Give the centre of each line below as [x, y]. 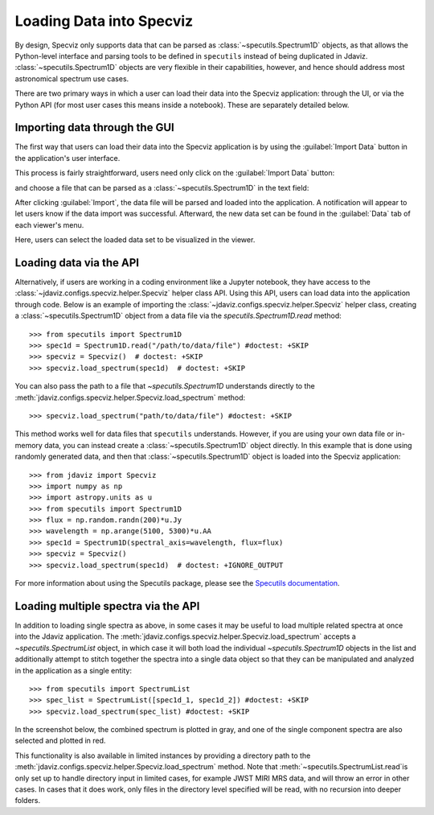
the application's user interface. [68, 158]
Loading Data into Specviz [104, 21]
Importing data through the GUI [94, 128]
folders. [27, 801]
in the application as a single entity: [74, 670]
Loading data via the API [77, 263]
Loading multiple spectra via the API [107, 606]
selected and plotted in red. [60, 741]
